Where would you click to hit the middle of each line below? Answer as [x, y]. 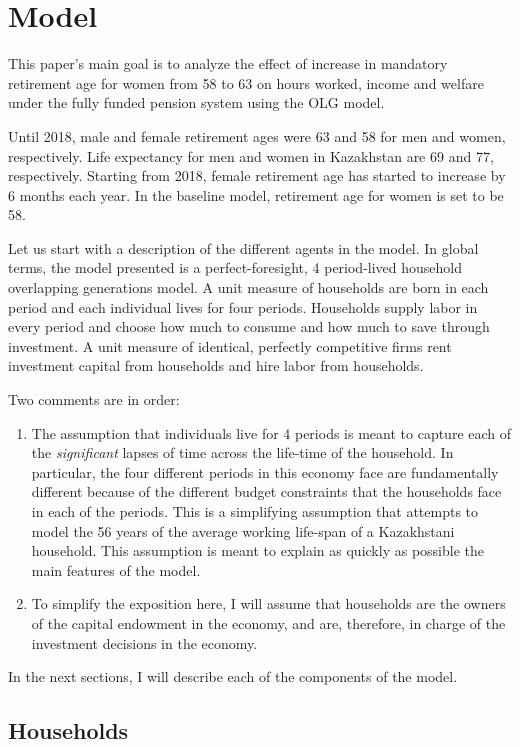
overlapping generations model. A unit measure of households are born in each [248, 287]
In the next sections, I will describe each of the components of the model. [233, 676]
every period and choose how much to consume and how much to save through [249, 326]
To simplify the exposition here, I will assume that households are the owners [268, 603]
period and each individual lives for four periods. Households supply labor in [243, 306]
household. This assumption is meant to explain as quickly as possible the [257, 550]
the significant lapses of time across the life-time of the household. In [242, 452]
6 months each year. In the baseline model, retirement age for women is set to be [256, 194]
